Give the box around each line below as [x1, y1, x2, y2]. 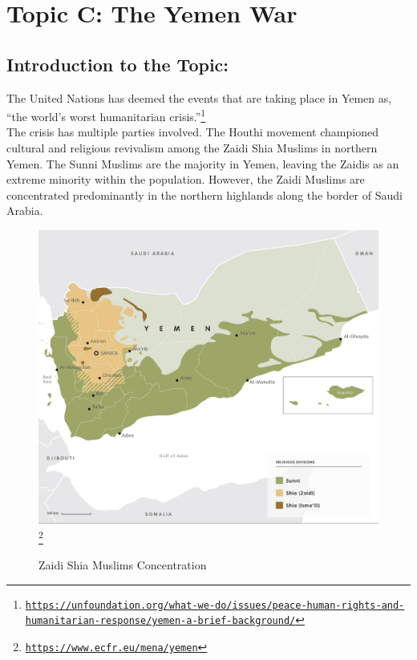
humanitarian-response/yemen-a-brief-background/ [25, 615, 296, 627]
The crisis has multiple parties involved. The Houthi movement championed [6, 123, 379, 140]
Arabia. [6, 202, 43, 219]
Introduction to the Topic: [6, 51, 229, 76]
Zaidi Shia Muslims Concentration [38, 557, 207, 573]
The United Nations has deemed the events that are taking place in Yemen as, [6, 89, 392, 106]
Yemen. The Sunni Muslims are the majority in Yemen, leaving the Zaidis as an [6, 155, 399, 172]
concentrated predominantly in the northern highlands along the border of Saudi [6, 186, 403, 203]
